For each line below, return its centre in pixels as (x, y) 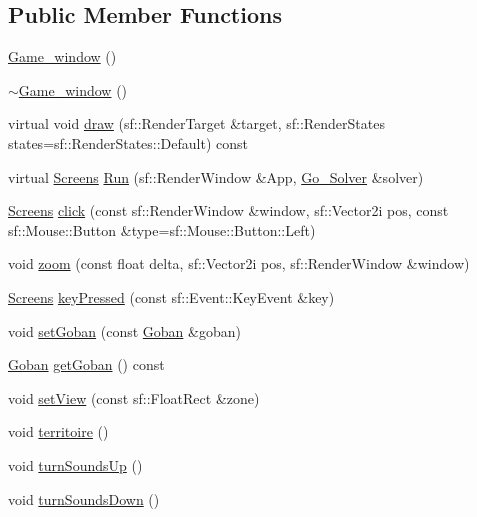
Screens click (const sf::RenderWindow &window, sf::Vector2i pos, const (228, 210)
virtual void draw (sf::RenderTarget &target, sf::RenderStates (196, 123)
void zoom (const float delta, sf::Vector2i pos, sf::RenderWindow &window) (239, 263)
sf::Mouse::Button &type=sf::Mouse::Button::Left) (162, 229)
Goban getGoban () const (86, 364)
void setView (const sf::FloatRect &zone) (134, 397)
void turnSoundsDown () (84, 498)
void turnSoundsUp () (75, 464)
